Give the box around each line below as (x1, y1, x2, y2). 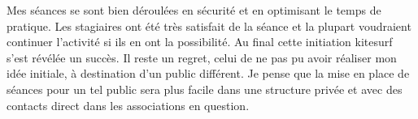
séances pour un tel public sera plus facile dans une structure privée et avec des (7, 80, 403, 97)
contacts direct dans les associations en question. (7, 96, 250, 113)
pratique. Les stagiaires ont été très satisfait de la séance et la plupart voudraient (7, 17, 411, 34)
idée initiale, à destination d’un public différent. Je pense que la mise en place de (7, 65, 410, 82)
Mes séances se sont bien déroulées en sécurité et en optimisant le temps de (7, 2, 381, 18)
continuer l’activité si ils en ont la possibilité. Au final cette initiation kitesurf (7, 33, 393, 50)
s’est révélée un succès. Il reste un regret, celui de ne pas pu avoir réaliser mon (7, 49, 397, 66)
